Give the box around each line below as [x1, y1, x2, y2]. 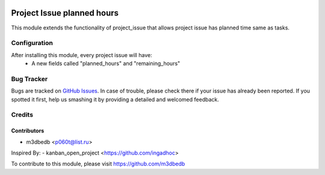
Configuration [11, 39, 54, 48]
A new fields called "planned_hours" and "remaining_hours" [31, 60, 181, 67]
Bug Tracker [11, 75, 48, 83]
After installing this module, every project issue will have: [11, 51, 153, 58]
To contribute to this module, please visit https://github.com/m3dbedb [11, 160, 185, 168]
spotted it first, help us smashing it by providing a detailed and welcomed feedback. [11, 96, 219, 103]
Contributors [11, 127, 45, 135]
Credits [11, 111, 33, 119]
